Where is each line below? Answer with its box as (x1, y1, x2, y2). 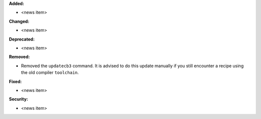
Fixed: (9, 78, 22, 84)
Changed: (9, 18, 29, 24)
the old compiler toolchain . (21, 70, 79, 75)
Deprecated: (9, 36, 35, 42)
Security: (9, 96, 29, 102)
